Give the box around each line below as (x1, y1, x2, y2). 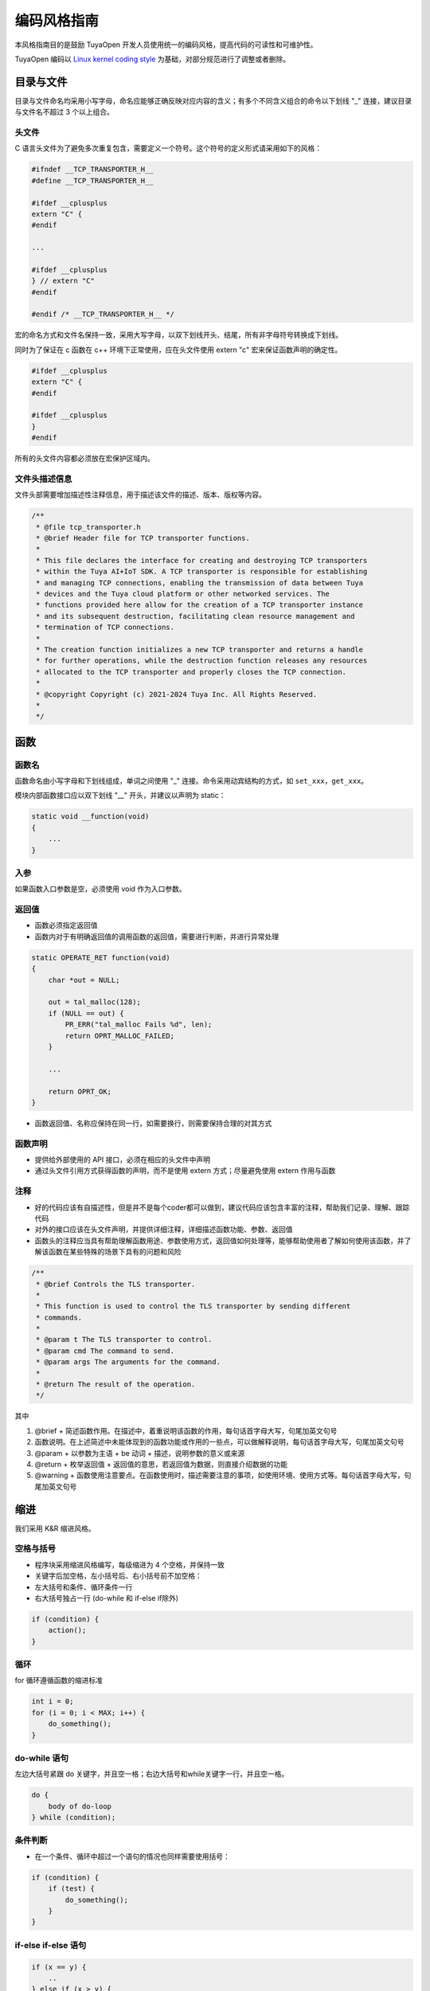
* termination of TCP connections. (36, 623, 175, 632)
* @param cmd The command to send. (36, 1346, 175, 1355)
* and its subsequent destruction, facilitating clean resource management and (36, 612, 355, 620)
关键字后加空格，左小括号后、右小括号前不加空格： (34, 1571, 202, 1581)
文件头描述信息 (14, 473, 72, 484)
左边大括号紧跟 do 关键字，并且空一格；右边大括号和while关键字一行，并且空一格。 (14, 1769, 289, 1779)
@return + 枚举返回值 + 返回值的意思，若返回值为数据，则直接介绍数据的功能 (34, 1459, 288, 1469)
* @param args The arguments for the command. (36, 1358, 221, 1367)
